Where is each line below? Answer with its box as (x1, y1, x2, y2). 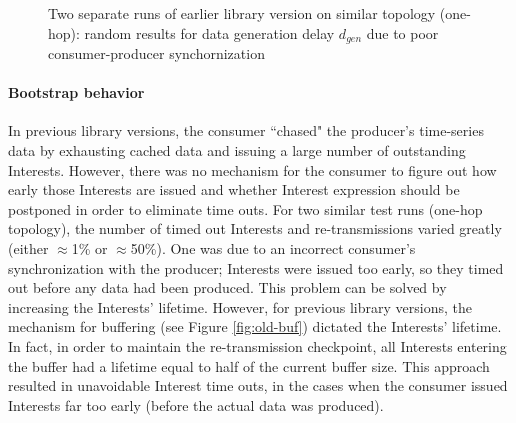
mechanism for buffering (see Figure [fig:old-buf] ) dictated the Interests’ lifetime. (8, 316, 502, 337)
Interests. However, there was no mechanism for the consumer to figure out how (8, 159, 497, 180)
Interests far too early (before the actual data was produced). (8, 394, 384, 415)
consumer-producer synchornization (48, 43, 265, 64)
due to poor (366, 22, 439, 43)
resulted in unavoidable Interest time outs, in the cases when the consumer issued (8, 375, 508, 396)
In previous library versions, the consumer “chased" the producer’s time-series (8, 120, 484, 141)
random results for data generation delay (84, 22, 335, 43)
